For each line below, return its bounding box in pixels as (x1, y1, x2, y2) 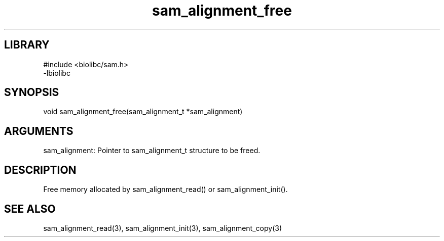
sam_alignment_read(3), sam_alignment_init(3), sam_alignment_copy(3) (43, 223, 282, 232)
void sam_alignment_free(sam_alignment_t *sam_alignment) (43, 107, 243, 116)
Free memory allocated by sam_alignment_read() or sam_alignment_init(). (43, 185, 288, 194)
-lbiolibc (43, 68, 70, 77)
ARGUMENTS (4, 124, 73, 137)
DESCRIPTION (4, 163, 77, 176)
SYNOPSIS (4, 86, 59, 99)
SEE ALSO (4, 202, 56, 215)
